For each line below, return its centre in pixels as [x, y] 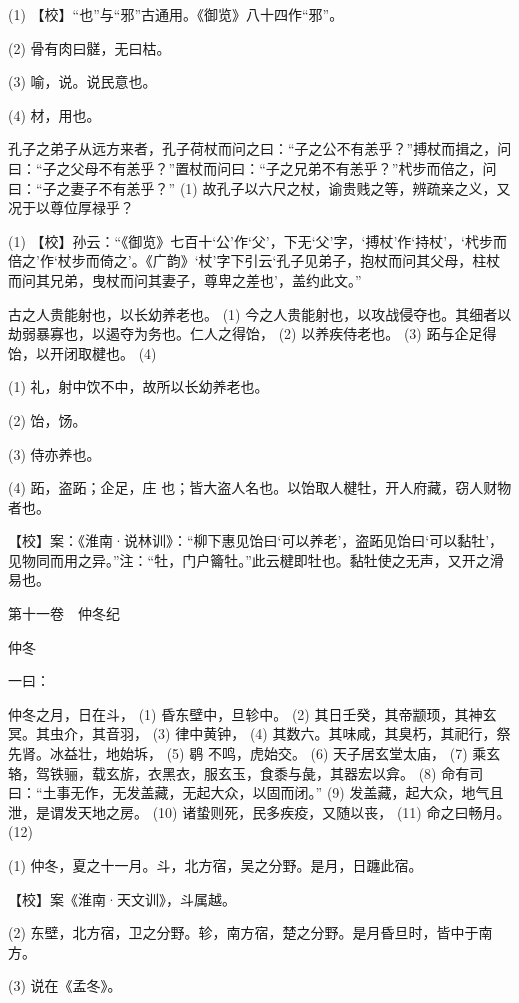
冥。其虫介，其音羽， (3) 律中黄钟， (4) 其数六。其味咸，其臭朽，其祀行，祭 [259, 733]
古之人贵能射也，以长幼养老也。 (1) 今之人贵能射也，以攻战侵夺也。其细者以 [260, 313]
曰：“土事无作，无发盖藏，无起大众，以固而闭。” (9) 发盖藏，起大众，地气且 [256, 792]
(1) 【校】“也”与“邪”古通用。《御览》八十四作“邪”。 [176, 14]
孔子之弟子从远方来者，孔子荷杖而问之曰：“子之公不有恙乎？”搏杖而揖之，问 [260, 148]
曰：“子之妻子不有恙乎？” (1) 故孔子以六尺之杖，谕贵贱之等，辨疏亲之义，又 [259, 187]
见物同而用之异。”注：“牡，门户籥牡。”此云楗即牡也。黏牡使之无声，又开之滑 [256, 559]
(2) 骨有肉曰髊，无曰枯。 [89, 47]
